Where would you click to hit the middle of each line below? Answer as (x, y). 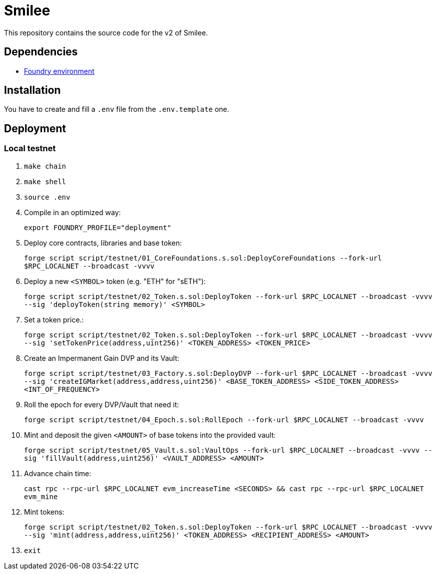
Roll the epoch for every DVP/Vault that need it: (102, 404)
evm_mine (41, 496)
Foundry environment (59, 71)
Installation (32, 90)
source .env (47, 197)
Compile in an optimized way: (72, 212)
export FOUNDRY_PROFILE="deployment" (98, 227)
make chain (45, 166)
